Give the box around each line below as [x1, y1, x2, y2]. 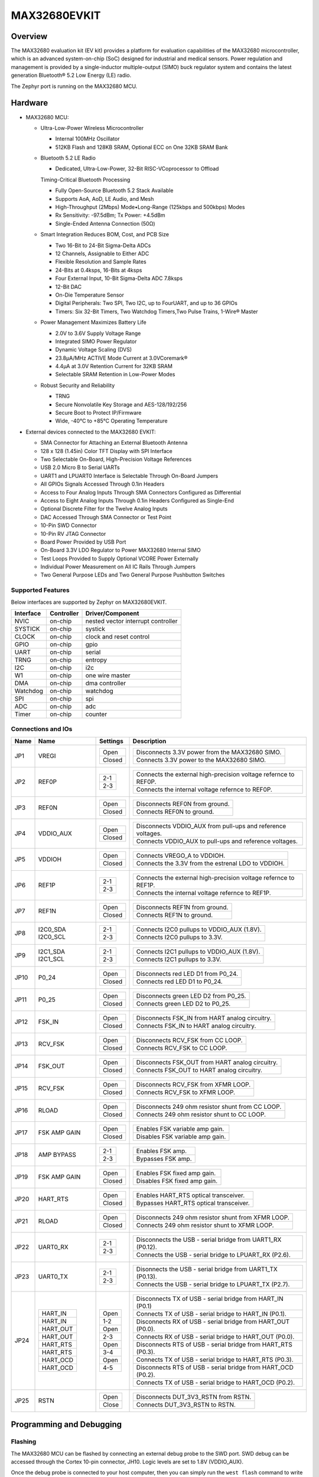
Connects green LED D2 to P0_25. [136, 999, 231, 1007]
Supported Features [11, 586, 70, 594]
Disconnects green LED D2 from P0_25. [136, 991, 246, 1000]
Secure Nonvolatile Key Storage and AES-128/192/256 [55, 401, 187, 408]
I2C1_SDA [38, 948, 65, 956]
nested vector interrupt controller [85, 617, 178, 625]
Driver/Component [85, 609, 139, 617]
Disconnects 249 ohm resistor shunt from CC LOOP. [136, 1102, 282, 1111]
